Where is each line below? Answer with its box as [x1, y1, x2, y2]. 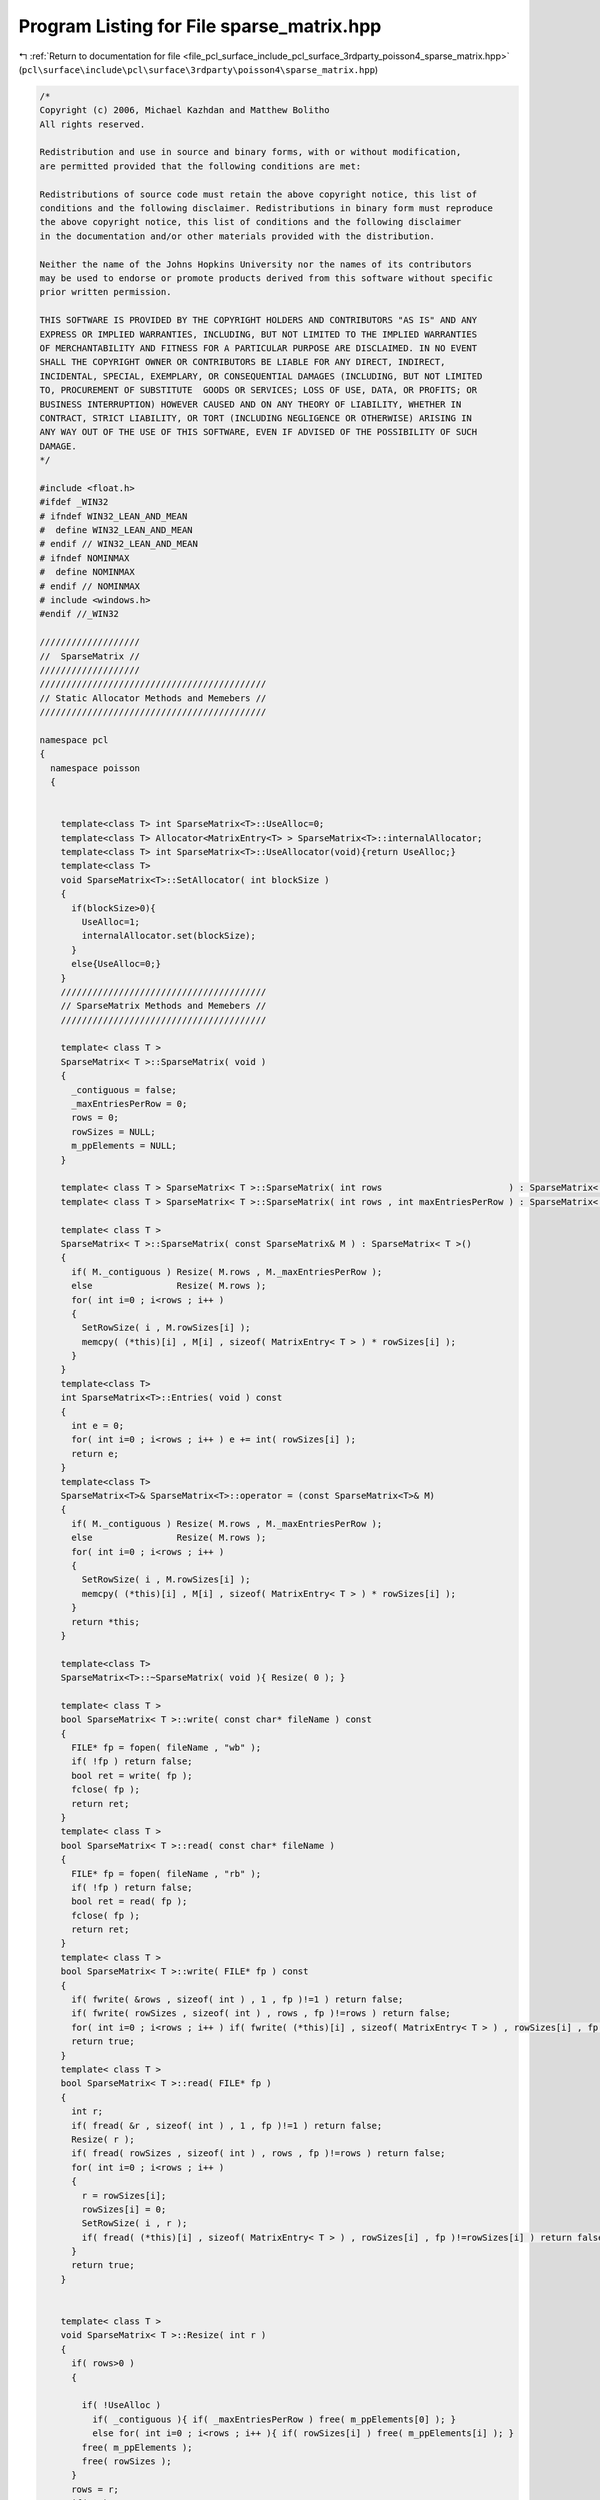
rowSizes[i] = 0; [81, 2203, 167, 2215]
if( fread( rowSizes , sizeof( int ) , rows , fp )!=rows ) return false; [71, 2148, 446, 2159]
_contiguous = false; [71, 1084, 177, 1095]
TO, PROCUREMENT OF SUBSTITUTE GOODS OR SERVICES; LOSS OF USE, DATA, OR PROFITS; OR [39, 385, 478, 396]
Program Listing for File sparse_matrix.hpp [18, 15, 382, 37]
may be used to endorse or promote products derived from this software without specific [39, 273, 494, 284]
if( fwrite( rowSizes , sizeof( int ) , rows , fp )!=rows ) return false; [71, 2008, 452, 2019]
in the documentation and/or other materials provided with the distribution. [39, 230, 435, 242]
